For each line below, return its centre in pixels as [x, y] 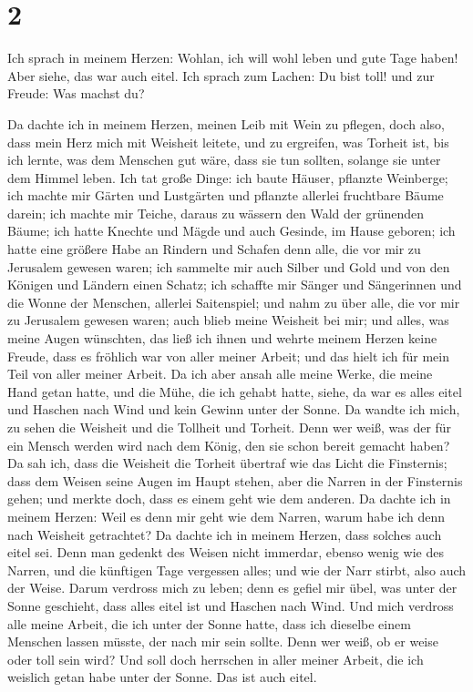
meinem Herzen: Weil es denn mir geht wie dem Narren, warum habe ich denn [226, 516]
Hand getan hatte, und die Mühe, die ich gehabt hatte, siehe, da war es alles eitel [235, 391]
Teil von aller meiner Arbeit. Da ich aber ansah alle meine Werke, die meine [220, 374]
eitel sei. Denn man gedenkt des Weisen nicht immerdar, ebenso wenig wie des [226, 552]
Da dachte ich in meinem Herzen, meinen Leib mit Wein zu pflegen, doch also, [226, 123]
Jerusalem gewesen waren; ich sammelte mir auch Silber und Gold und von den [229, 266]
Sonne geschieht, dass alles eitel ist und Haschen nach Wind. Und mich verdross [231, 605]
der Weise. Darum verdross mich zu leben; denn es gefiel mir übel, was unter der [232, 588]
